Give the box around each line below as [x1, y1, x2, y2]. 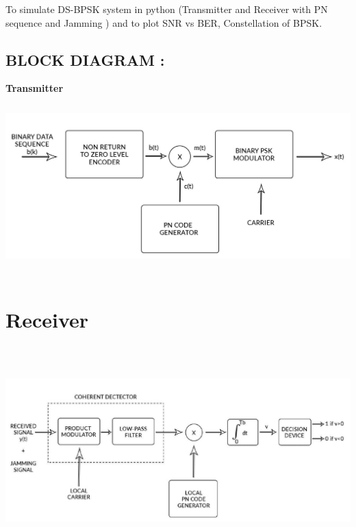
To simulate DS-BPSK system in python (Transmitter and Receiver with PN [5, 2, 328, 16]
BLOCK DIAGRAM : [5, 49, 165, 70]
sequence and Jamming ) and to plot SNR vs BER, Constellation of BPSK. [5, 15, 322, 29]
